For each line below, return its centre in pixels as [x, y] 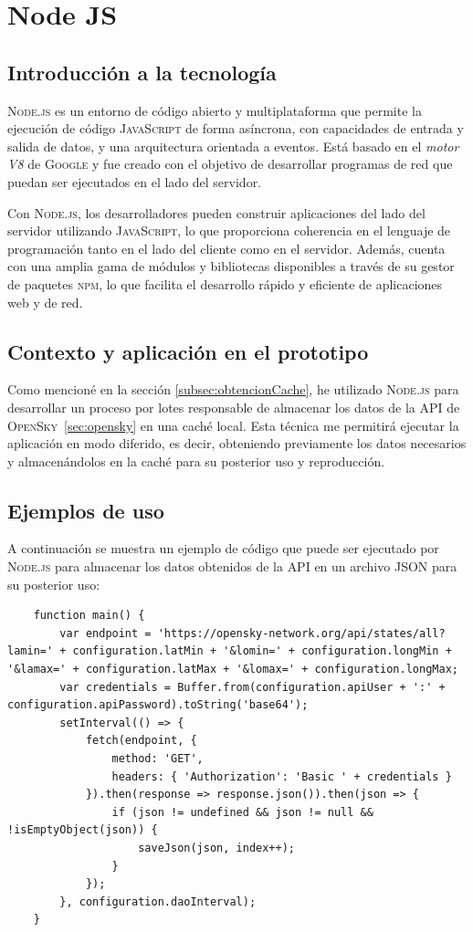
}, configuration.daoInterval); [158, 901]
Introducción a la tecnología [142, 72]
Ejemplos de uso [86, 510]
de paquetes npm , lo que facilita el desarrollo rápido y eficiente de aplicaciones [225, 283]
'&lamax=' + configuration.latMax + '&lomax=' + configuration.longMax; [233, 670]
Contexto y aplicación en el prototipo [188, 351]
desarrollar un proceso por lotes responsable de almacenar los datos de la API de [234, 407]
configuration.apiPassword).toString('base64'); [158, 705]
